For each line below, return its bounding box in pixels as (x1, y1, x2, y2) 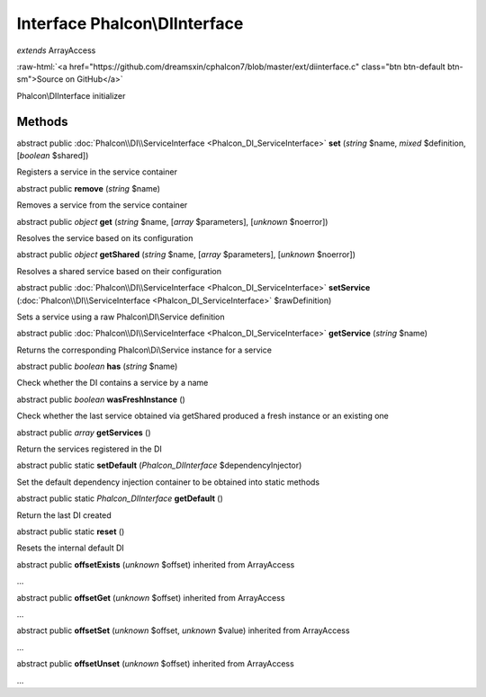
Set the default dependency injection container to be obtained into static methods (16, 477, 319, 487)
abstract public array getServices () (16, 427, 152, 438)
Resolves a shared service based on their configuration (16, 265, 222, 276)
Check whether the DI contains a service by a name (16, 378, 209, 389)
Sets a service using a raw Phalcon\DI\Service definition (16, 311, 225, 322)
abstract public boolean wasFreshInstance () (16, 394, 186, 405)
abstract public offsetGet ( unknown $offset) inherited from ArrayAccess (16, 592, 285, 603)
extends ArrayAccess (16, 45, 96, 56)
